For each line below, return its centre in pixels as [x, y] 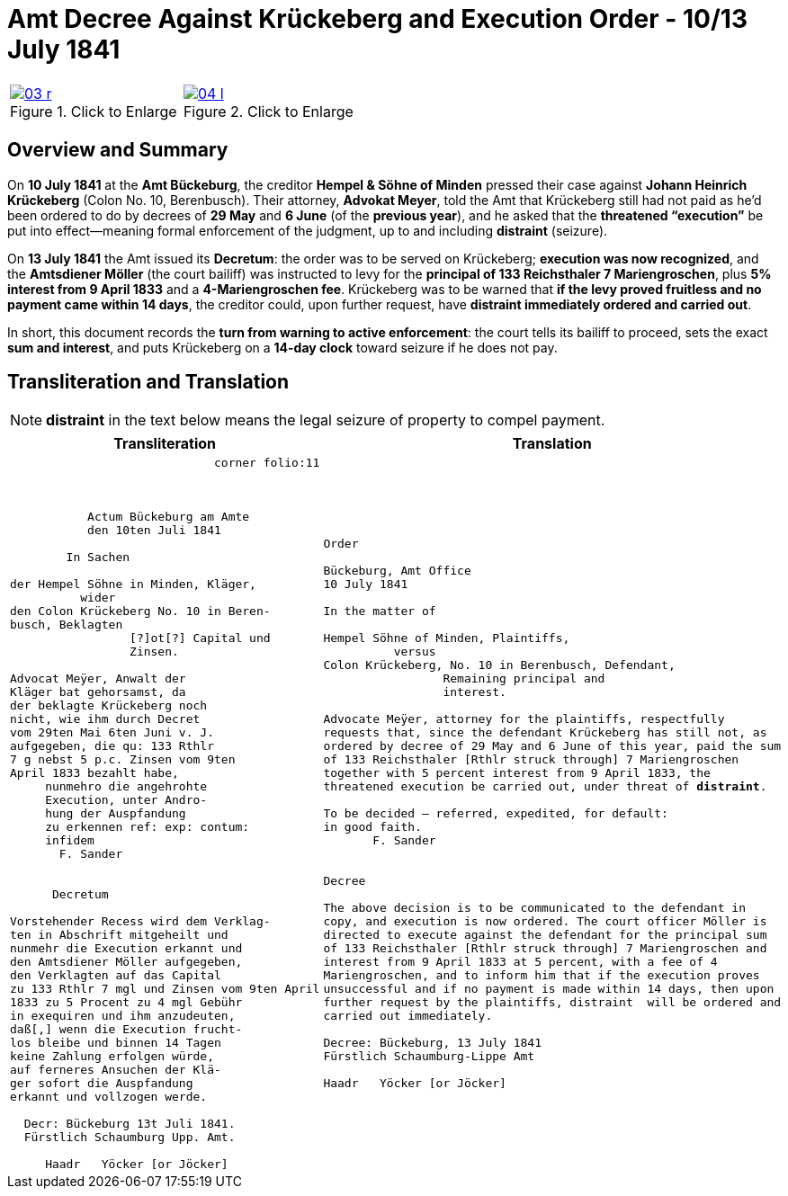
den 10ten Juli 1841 [154, 531]
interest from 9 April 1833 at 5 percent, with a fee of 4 [520, 962]
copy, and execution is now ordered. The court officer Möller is [545, 922]
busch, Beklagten [67, 625]
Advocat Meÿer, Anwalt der [98, 679]
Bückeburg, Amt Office [397, 571]
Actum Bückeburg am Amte [169, 517]
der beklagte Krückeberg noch [109, 706]
